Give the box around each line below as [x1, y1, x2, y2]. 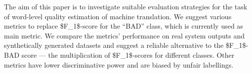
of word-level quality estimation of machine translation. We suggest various [4, 11, 232, 21]
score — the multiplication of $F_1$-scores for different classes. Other [21, 49, 235, 60]
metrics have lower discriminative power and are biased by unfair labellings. [4, 59, 234, 70]
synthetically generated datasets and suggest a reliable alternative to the [4, 40, 224, 50]
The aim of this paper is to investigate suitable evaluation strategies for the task [4, 1, 248, 11]
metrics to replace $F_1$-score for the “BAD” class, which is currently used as [4, 21, 243, 31]
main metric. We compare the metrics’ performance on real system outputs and [4, 30, 245, 40]
